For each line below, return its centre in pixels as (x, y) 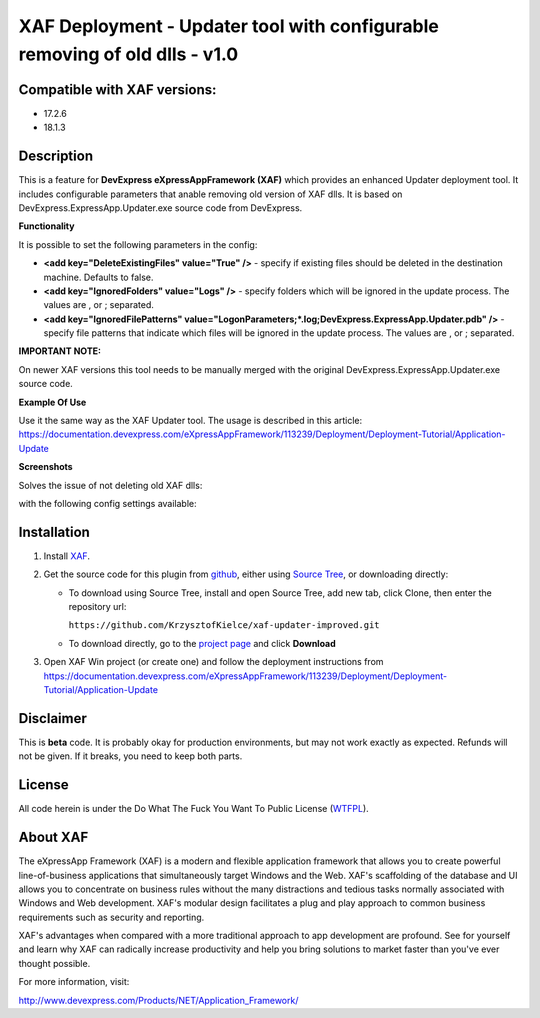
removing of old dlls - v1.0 (128, 54)
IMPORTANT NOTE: (60, 351)
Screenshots (46, 467)
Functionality (46, 226)
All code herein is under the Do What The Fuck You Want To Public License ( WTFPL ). (193, 809)
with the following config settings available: (107, 503)
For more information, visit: (74, 982)
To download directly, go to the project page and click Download (202, 643)
